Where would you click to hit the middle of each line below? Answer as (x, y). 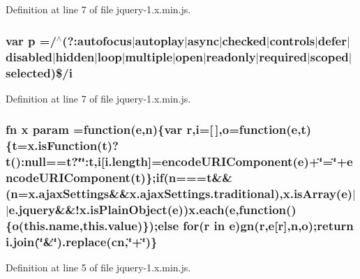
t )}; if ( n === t (174, 178)
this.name (52, 226)
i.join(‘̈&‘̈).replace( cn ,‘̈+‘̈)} (82, 241)
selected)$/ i (39, 72)
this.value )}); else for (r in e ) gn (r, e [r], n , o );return (218, 226)
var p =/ (31, 40)
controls (292, 40)
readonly (231, 56)
